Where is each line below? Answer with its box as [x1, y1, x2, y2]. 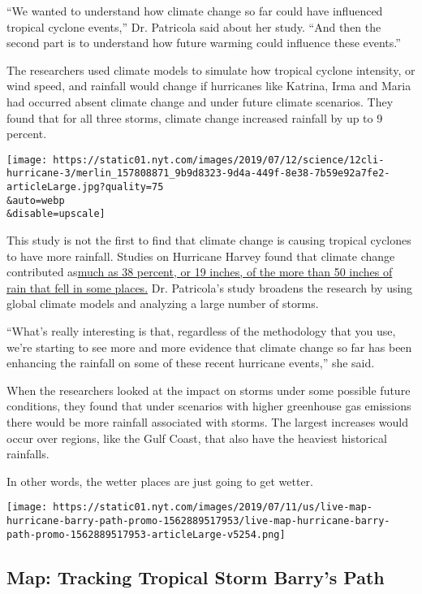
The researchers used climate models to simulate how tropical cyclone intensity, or [6, 61, 416, 78]
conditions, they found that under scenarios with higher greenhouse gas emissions [6, 397, 411, 414]
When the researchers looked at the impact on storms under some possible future [6, 381, 411, 398]
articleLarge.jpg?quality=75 [6, 181, 164, 193]
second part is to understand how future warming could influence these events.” [6, 34, 401, 51]
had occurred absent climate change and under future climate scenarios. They [6, 93, 394, 110]
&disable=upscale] [6, 208, 105, 220]
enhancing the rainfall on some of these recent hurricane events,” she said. [6, 354, 375, 371]
